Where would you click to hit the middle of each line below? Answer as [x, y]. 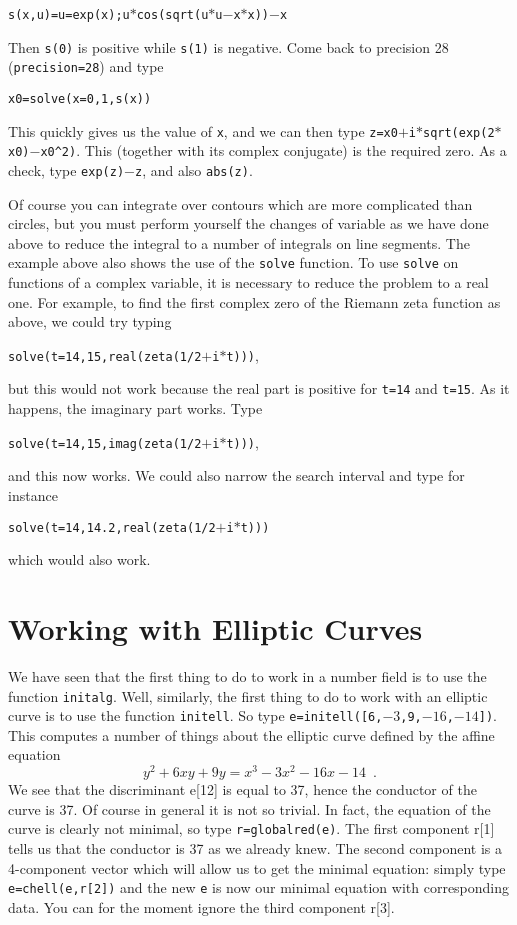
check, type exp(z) [66, 169]
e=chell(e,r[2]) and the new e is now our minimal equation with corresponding [259, 887]
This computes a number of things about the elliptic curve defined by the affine [251, 734]
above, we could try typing [90, 321]
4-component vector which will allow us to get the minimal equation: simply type [257, 867]
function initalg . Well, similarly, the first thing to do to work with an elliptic [248, 695]
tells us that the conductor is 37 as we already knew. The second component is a [255, 847]
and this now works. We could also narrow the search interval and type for [236, 475]
